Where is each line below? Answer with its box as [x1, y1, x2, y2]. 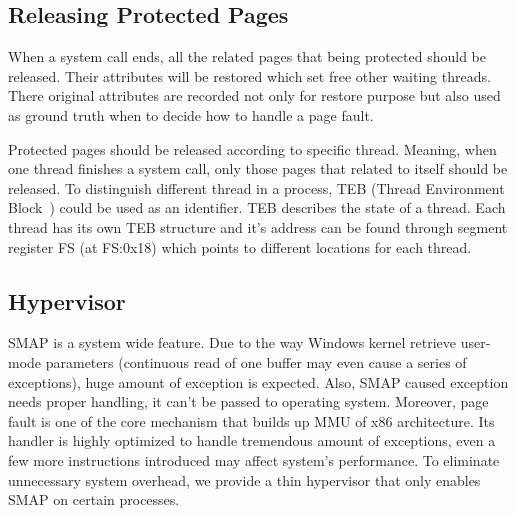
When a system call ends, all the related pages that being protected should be [8, 46, 487, 67]
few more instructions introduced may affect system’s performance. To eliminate [8, 449, 500, 470]
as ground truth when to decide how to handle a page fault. [8, 104, 374, 125]
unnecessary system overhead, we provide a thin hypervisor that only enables [8, 469, 481, 490]
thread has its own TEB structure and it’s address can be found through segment [8, 216, 508, 237]
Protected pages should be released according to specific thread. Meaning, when [8, 138, 497, 159]
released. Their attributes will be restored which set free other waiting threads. [8, 65, 491, 86]
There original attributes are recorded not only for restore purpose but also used [8, 85, 501, 106]
